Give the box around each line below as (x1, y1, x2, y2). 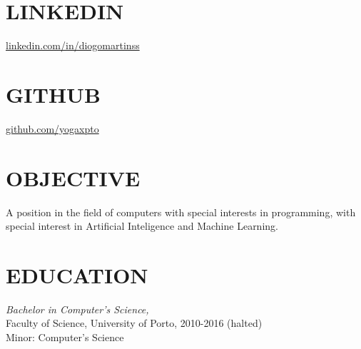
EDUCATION (6, 260, 148, 289)
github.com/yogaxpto (6, 121, 99, 136)
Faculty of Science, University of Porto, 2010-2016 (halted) (6, 315, 263, 330)
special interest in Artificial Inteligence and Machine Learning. (6, 218, 278, 233)
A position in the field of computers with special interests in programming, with (6, 204, 356, 219)
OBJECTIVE (6, 163, 141, 192)
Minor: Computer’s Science (6, 330, 124, 345)
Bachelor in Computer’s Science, (6, 301, 149, 316)
